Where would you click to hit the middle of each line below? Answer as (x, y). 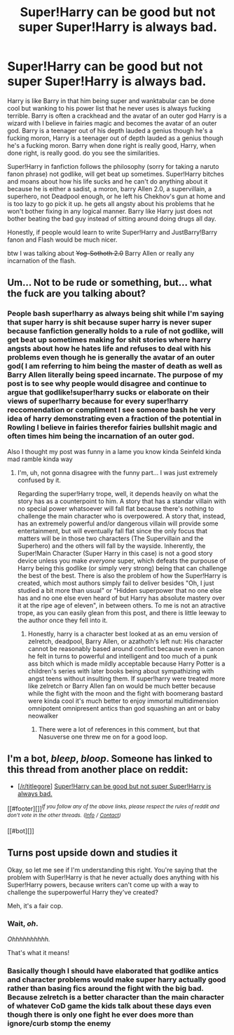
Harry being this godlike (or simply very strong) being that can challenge (122, 568)
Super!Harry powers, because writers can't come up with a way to (103, 884)
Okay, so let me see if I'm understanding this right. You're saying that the (112, 870)
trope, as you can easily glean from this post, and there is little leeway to (122, 612)
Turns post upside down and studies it (92, 853)
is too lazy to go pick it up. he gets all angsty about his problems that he (111, 203)
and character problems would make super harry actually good (117, 980)
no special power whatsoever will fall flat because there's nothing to (116, 508)
